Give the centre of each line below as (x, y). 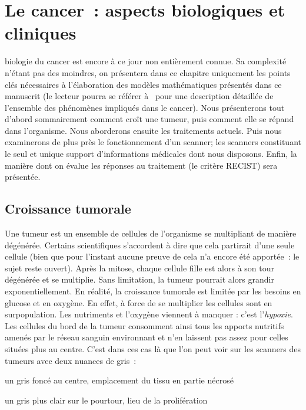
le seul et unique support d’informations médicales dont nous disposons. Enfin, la (151, 154)
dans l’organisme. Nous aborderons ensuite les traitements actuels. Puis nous (143, 130)
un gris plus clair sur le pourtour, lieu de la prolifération (106, 400)
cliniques (41, 33)
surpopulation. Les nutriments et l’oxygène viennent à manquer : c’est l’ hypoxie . (149, 314)
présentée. (23, 177)
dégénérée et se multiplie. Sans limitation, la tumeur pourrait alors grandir (139, 279)
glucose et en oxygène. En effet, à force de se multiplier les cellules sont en (139, 302)
